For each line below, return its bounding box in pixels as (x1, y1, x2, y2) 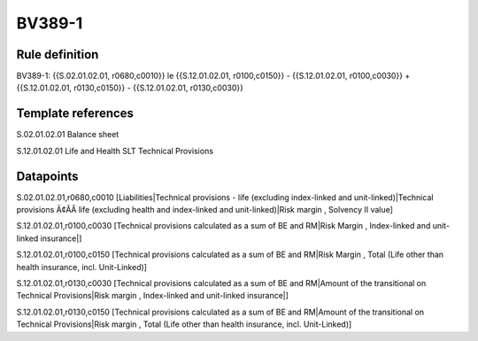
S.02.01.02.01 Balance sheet (16, 129, 119, 140)
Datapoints (16, 168, 79, 183)
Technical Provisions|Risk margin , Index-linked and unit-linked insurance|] (16, 291, 289, 301)
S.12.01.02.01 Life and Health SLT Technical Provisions (16, 145, 214, 156)
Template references (16, 106, 135, 121)
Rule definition (16, 47, 99, 62)
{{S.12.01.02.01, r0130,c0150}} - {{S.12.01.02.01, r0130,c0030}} (16, 82, 243, 93)
